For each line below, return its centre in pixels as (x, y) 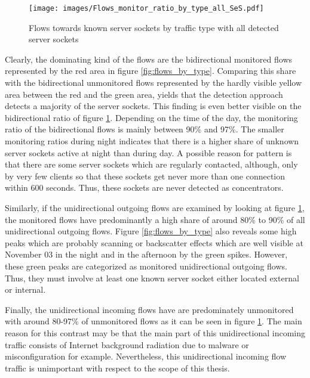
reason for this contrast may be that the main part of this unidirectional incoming (155, 332)
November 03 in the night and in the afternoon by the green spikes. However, (146, 254)
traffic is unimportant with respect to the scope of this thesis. (117, 368)
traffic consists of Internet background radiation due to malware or (127, 344)
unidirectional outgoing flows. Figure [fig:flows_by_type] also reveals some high (151, 231)
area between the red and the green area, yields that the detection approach (144, 94)
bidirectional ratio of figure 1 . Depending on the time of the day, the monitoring (151, 117)
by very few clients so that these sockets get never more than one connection (145, 176)
